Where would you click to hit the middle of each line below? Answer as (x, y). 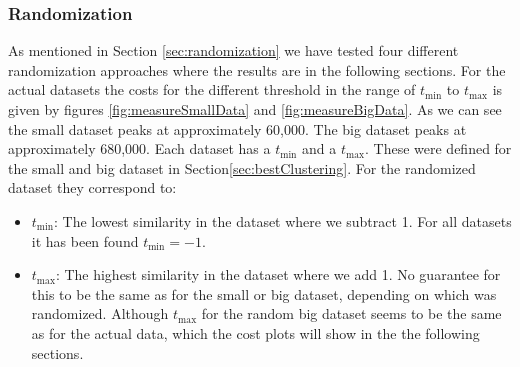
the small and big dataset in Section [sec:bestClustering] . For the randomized (242, 167)
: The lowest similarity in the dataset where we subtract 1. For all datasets (282, 220)
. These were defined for (438, 148)
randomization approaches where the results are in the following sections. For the (257, 69)
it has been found (85, 240)
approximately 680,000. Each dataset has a (139, 148)
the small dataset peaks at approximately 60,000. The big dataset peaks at (237, 128)
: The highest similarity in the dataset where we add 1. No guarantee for (278, 274)
